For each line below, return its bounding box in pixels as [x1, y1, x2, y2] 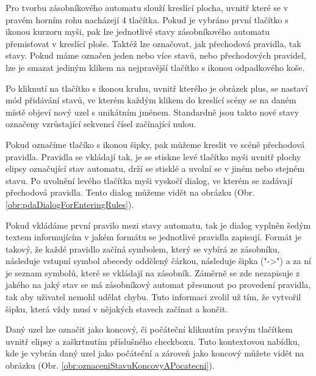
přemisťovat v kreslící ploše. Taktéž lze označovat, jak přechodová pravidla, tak [5, 37, 301, 50]
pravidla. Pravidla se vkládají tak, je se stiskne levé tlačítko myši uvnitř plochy [5, 150, 301, 163]
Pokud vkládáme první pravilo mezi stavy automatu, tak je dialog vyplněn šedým [5, 218, 311, 231]
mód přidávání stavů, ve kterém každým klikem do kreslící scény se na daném [5, 94, 296, 106]
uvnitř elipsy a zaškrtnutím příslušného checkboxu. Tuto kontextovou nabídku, [5, 334, 300, 347]
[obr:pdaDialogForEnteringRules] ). [5, 197, 134, 210]
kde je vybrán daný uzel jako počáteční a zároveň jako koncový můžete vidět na [5, 347, 304, 359]
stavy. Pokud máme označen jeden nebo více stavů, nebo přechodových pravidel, [5, 49, 306, 62]
